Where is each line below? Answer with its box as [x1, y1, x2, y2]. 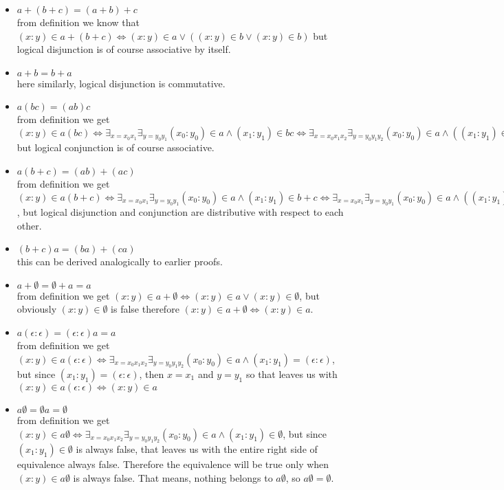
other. [17, 218, 42, 232]
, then [139, 366, 164, 381]
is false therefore [111, 302, 179, 316]
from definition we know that [17, 15, 140, 29]
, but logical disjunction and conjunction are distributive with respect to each [17, 204, 344, 219]
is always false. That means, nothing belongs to [73, 470, 273, 485]
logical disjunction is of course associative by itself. [17, 42, 231, 56]
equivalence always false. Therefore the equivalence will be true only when [17, 456, 329, 471]
